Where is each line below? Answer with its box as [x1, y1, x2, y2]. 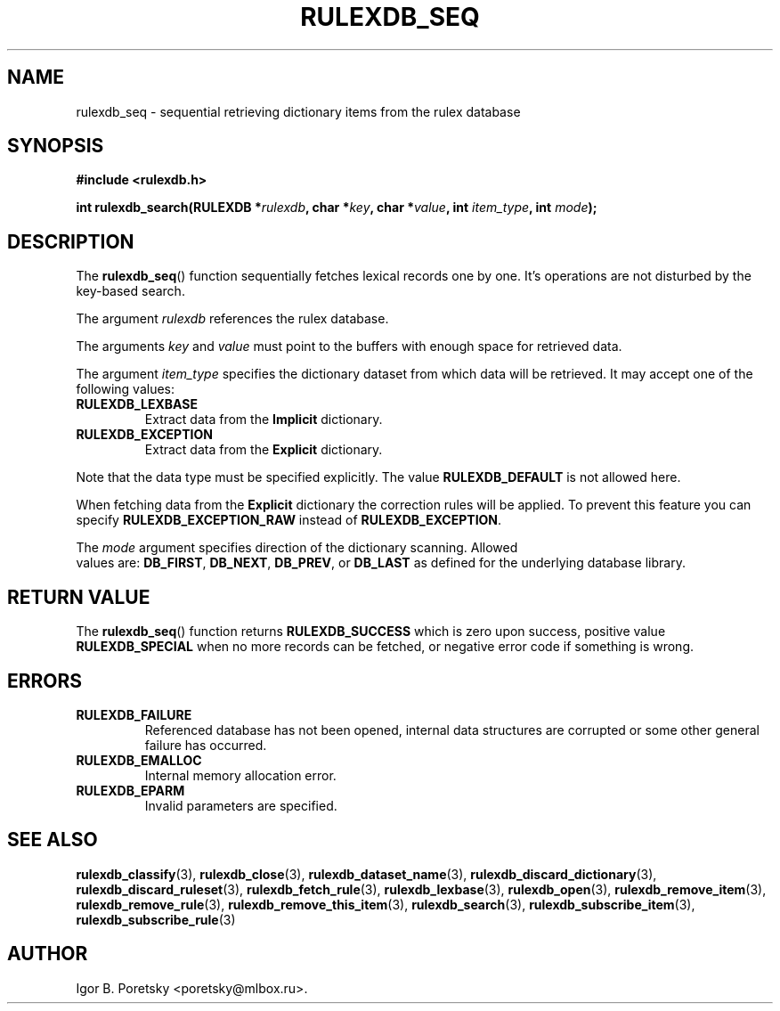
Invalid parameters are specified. [144, 797, 337, 813]
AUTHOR [7, 942, 88, 966]
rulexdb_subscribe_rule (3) [76, 911, 236, 927]
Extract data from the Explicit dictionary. [144, 442, 383, 458]
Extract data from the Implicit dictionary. [144, 412, 383, 428]
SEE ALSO [7, 828, 98, 852]
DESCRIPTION [7, 230, 134, 253]
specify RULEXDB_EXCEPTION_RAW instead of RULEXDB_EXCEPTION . [76, 512, 502, 528]
